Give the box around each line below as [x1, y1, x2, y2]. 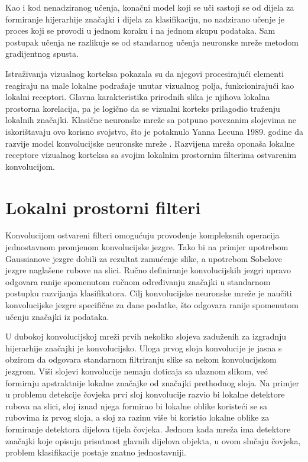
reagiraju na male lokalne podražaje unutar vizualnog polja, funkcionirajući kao [5, 79, 294, 91]
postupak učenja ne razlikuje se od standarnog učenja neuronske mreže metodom [5, 35, 299, 48]
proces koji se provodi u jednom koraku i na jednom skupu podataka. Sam [5, 24, 275, 37]
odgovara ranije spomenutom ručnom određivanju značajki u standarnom [5, 275, 271, 287]
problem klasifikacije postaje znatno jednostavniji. [5, 446, 186, 458]
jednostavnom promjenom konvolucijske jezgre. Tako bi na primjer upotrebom [5, 241, 288, 253]
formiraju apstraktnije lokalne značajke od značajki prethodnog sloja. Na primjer [5, 376, 300, 389]
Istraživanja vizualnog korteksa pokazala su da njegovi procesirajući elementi [5, 67, 284, 79]
